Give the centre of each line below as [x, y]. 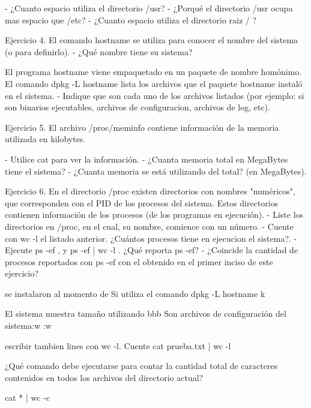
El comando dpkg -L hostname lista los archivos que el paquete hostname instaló [154, 83]
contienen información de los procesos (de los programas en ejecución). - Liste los [154, 214]
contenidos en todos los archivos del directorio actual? [104, 377]
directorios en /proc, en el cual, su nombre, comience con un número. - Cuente [149, 226]
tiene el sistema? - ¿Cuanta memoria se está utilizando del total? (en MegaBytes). [156, 171]
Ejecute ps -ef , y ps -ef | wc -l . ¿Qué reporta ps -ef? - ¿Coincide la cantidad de [152, 250]
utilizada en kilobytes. [45, 139]
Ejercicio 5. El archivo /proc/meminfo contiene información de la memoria [142, 127]
